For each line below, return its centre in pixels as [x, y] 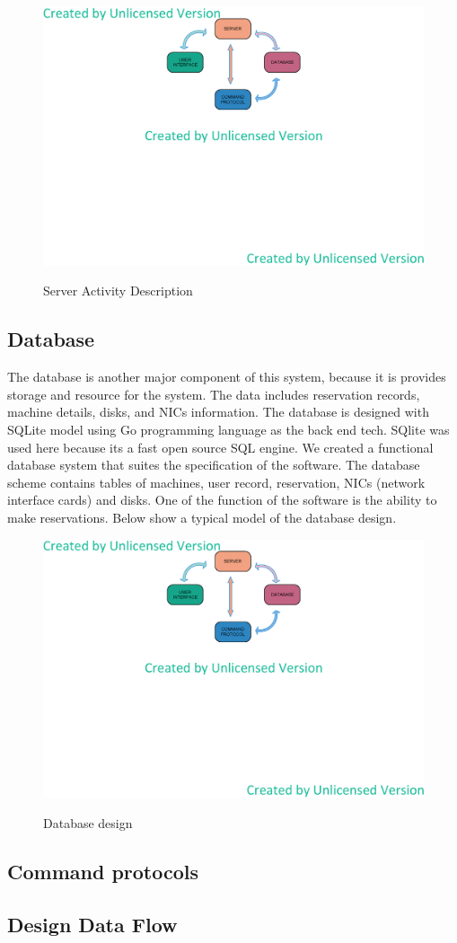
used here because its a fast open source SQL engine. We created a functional [220, 447]
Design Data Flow [92, 924]
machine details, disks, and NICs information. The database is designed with [218, 412]
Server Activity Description [118, 291]
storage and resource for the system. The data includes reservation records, [214, 394]
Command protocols [103, 871]
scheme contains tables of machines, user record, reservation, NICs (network [216, 482]
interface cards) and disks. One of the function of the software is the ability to [222, 500]
